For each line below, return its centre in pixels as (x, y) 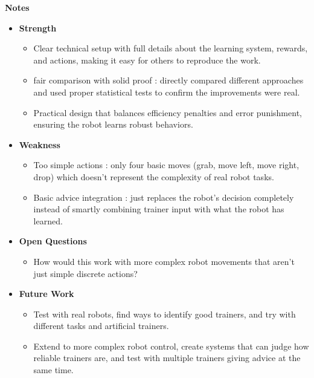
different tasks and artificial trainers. (101, 326)
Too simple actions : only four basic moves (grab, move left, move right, (166, 165)
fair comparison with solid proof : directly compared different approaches (168, 80)
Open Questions (53, 241)
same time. (53, 370)
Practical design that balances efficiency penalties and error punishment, (168, 112)
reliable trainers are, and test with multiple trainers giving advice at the (167, 358)
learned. (48, 220)
